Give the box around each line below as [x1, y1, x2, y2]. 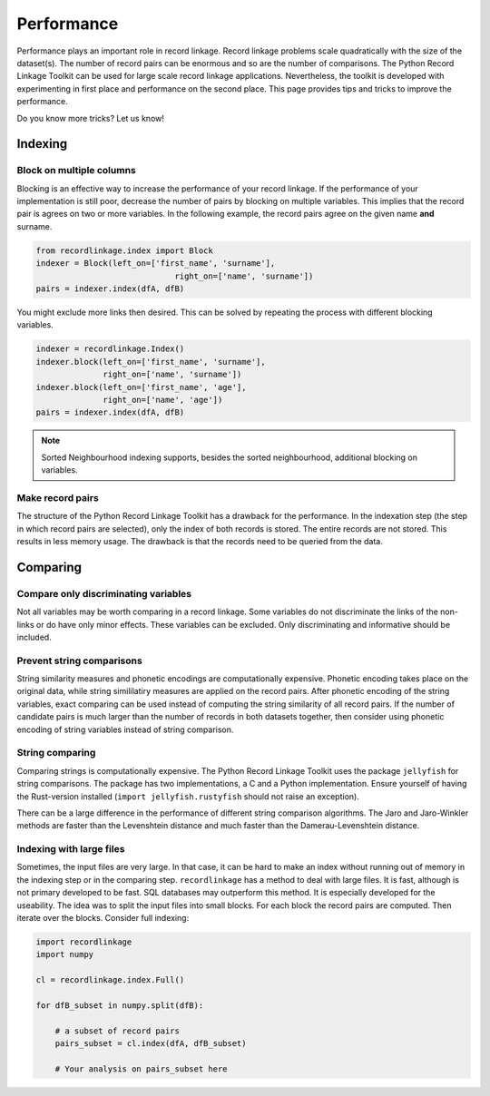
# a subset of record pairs [54, 1025, 181, 1036]
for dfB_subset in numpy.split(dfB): [35, 1000, 204, 1011]
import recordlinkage [35, 937, 132, 947]
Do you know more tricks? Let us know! [16, 113, 165, 123]
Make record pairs [16, 491, 99, 504]
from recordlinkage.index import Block [35, 245, 213, 256]
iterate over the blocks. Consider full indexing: [16, 913, 190, 924]
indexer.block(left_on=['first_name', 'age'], [35, 382, 247, 392]
